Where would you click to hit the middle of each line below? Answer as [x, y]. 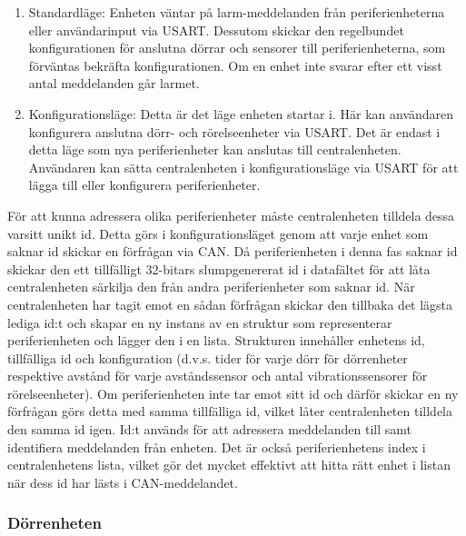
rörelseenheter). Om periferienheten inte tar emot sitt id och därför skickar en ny [233, 393]
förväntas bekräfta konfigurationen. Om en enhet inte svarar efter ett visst [235, 65]
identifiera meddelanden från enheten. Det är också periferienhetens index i [217, 447]
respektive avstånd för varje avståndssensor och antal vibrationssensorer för [218, 376]
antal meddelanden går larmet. [114, 83]
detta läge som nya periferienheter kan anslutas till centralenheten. [215, 149]
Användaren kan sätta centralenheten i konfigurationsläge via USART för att [243, 167]
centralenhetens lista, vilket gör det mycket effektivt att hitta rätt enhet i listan [229, 465]
